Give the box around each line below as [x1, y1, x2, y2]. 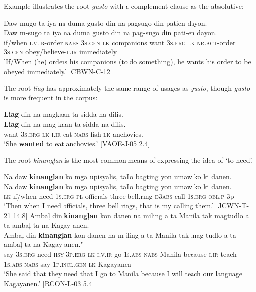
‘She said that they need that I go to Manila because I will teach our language [4, 268, 243, 279]
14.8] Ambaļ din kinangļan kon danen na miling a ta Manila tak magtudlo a [13, 210, 249, 220]
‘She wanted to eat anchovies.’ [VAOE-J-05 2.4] [4, 138, 150, 148]
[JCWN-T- [216, 200, 249, 211]
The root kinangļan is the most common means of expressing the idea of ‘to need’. [4, 154, 253, 165]
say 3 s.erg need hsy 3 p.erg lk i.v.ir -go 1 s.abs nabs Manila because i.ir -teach [4, 249, 237, 259]
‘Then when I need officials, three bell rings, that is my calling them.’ [4, 200, 214, 211]
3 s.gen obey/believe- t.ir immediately [4, 47, 117, 57]
